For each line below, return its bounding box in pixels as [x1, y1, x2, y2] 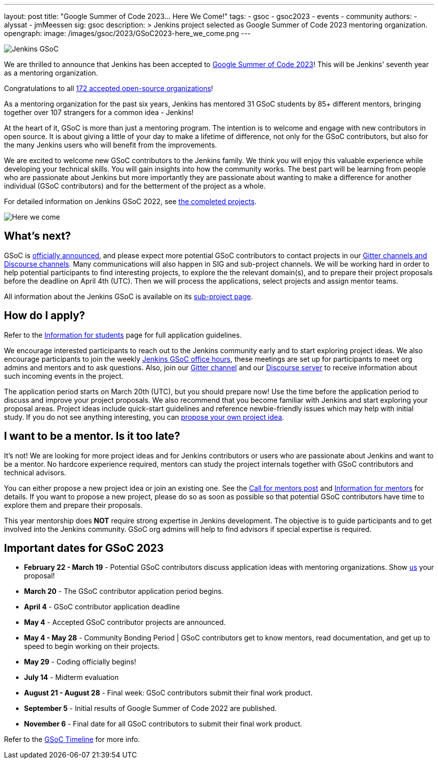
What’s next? [4, 230, 71, 243]
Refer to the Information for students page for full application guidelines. [4, 330, 242, 339]
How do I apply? [4, 309, 85, 322]
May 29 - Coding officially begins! [24, 657, 136, 666]
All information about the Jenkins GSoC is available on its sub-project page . [4, 292, 253, 301]
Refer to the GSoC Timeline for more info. [4, 735, 140, 744]
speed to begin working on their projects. [24, 642, 160, 651]
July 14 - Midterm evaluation [24, 673, 119, 682]
